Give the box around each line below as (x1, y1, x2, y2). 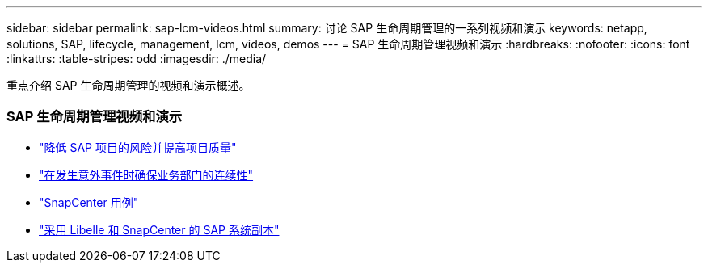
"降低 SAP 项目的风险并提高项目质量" (39, 140, 237, 154)
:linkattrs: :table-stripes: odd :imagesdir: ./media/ (6, 52, 267, 65)
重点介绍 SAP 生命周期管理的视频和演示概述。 (6, 78, 251, 92)
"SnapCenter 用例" (39, 195, 139, 209)
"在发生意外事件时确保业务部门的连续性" (39, 167, 254, 182)
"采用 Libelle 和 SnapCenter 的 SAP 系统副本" (39, 222, 280, 237)
